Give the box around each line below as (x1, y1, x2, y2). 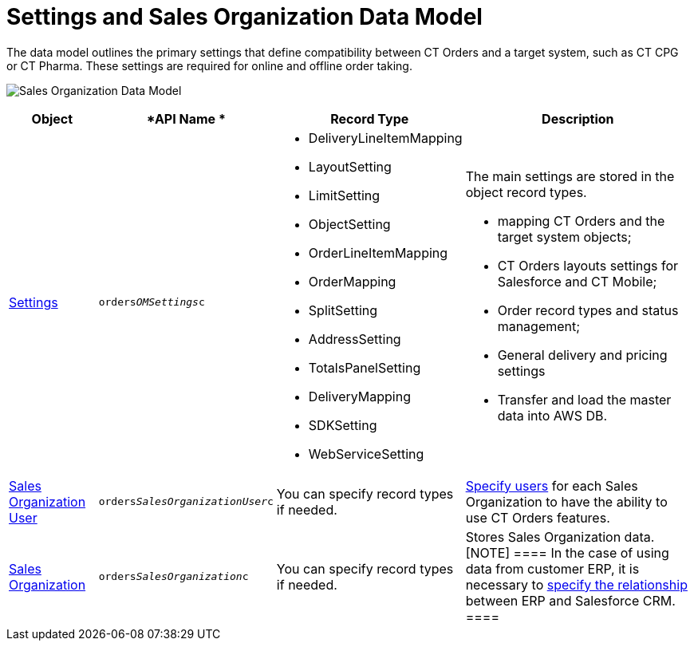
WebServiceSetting (308, 445, 424, 462)
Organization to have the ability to (465, 493, 668, 510)
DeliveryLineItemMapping (308, 129, 463, 146)
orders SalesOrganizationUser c (98, 495, 274, 508)
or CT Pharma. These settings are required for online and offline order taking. (6, 58, 412, 73)
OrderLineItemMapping (308, 244, 448, 261)
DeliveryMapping (308, 388, 411, 404)
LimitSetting (308, 187, 381, 203)
